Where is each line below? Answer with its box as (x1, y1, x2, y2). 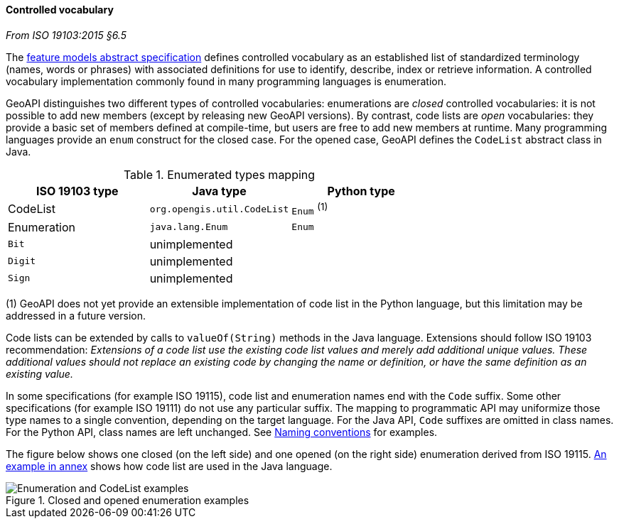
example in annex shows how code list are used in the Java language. (6, 459, 333, 472)
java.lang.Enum (149, 222, 228, 233)
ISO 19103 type (36, 183, 119, 198)
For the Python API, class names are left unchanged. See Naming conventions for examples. (6, 425, 438, 438)
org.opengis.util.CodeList (149, 203, 289, 214)
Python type (327, 183, 395, 198)
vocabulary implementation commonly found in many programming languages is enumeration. (6, 75, 447, 87)
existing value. (6, 367, 73, 380)
